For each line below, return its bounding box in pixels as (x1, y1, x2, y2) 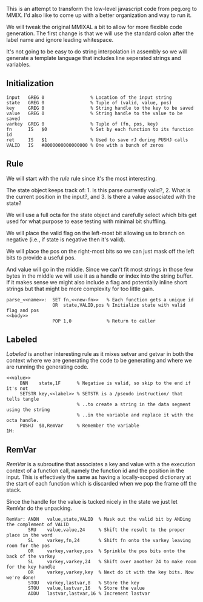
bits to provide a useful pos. (6, 254, 76, 261)
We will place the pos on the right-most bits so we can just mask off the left (6, 247, 195, 255)
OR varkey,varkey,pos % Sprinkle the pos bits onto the (28, 548, 186, 554)
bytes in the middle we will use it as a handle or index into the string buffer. (6, 272, 193, 279)
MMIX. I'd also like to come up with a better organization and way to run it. (6, 12, 192, 19)
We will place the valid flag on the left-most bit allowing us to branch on (6, 229, 185, 236)
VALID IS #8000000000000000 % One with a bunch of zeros (6, 142, 164, 148)
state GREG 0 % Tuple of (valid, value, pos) (6, 99, 172, 105)
